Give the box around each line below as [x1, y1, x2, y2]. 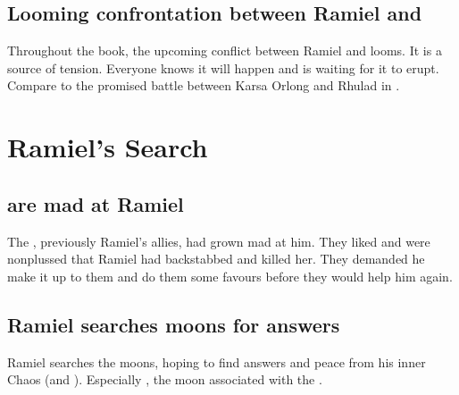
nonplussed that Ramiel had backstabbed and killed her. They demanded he [7, 249, 425, 268]
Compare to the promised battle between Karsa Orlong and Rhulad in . [7, 76, 400, 95]
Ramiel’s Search [7, 129, 208, 165]
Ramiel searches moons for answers [7, 310, 340, 338]
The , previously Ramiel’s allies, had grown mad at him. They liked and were [7, 231, 430, 250]
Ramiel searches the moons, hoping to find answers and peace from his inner [7, 352, 426, 371]
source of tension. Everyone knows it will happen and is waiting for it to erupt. [7, 58, 439, 77]
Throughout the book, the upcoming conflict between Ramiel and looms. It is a [7, 41, 442, 60]
